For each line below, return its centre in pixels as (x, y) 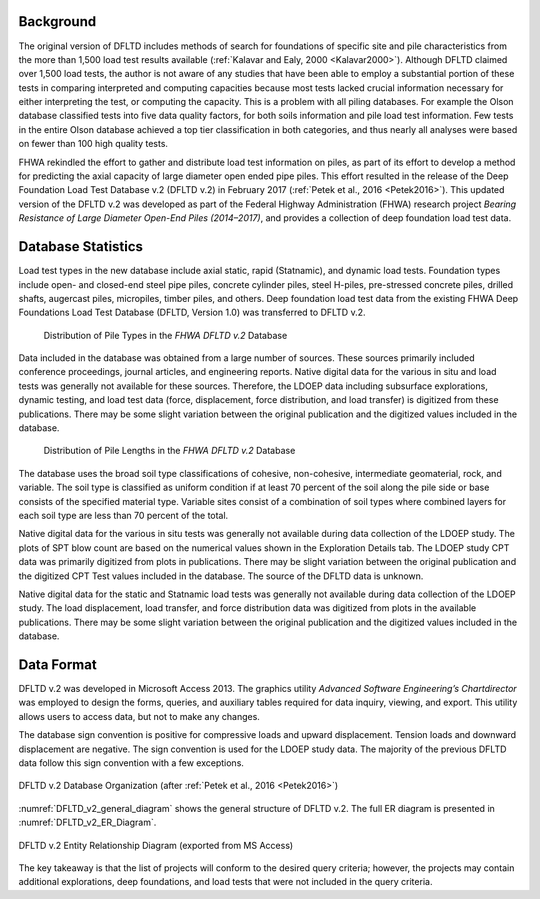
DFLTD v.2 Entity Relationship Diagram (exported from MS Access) (156, 845)
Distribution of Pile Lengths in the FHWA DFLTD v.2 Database (169, 451)
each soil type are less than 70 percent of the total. (123, 515)
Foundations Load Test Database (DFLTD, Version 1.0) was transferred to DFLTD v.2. (192, 312)
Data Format (57, 664)
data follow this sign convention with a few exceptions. (131, 762)
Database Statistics (81, 246)
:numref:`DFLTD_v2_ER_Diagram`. (87, 822)
